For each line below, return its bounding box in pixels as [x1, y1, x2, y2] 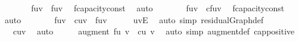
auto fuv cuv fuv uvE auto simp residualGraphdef [4, 13, 264, 26]
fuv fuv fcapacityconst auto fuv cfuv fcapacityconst [31, 2, 285, 14]
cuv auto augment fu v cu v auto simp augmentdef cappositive [13, 25, 295, 37]
